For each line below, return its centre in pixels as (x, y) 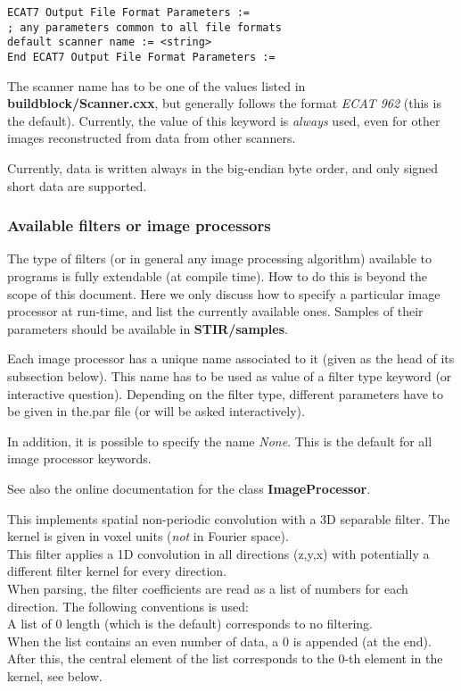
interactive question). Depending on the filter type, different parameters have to (225, 393)
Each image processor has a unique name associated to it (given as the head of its (231, 358)
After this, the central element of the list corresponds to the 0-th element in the (225, 658)
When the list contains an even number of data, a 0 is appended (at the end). (219, 641)
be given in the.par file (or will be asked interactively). (156, 411)
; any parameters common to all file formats (144, 27)
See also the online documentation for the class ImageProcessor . (189, 488)
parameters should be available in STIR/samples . (148, 328)
